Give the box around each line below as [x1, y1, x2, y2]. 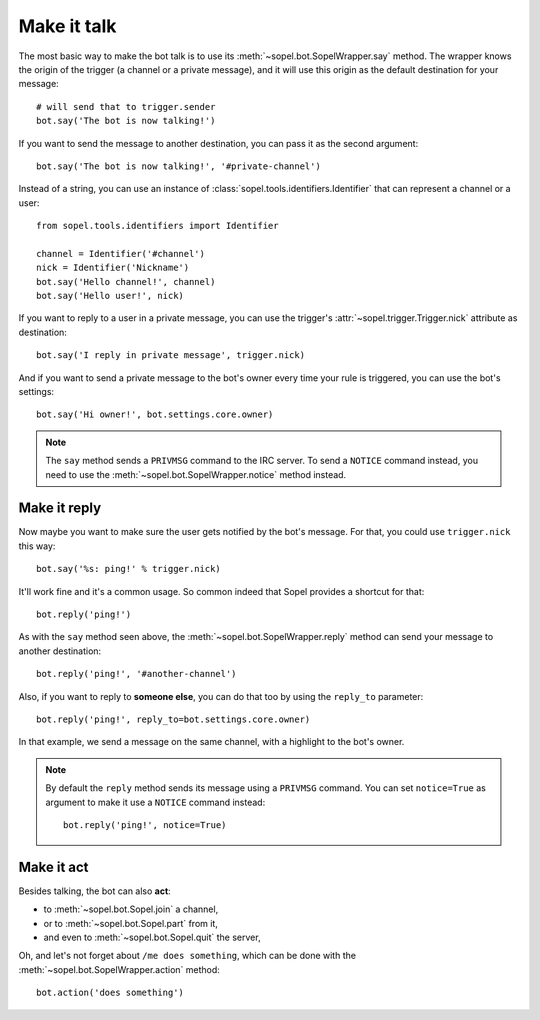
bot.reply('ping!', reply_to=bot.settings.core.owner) [36, 713, 311, 725]
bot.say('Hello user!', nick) [36, 290, 185, 302]
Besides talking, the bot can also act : [18, 885, 172, 897]
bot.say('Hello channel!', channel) [36, 276, 216, 287]
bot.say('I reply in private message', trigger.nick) [36, 350, 305, 361]
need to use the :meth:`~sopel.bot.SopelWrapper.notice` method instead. [45, 468, 347, 480]
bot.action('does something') [36, 987, 185, 999]
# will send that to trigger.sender [36, 101, 216, 112]
